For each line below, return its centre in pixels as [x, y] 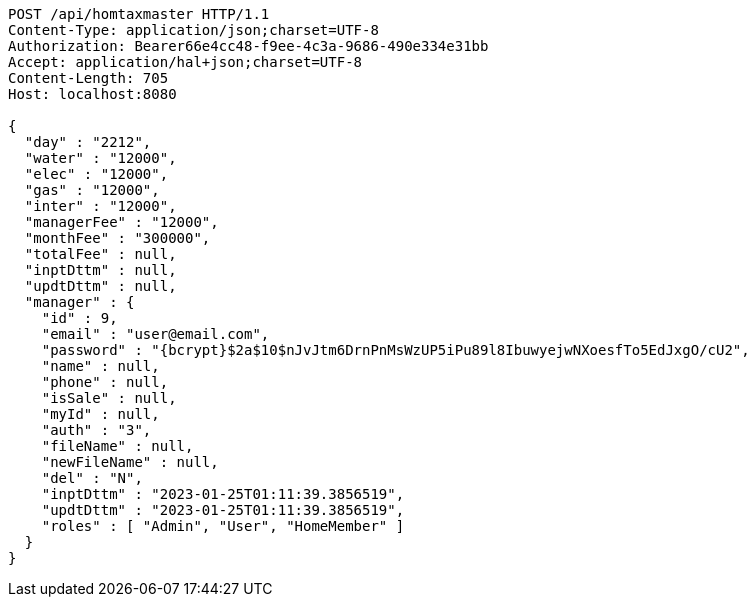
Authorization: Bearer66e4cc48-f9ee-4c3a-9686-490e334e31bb [248, 46]
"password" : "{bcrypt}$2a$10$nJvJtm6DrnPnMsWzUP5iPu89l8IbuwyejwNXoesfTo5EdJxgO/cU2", [395, 350]
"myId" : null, [100, 414]
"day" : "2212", [88, 142]
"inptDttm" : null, [100, 270]
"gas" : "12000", [92, 190]
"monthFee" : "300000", [117, 238]
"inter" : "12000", [100, 206]
